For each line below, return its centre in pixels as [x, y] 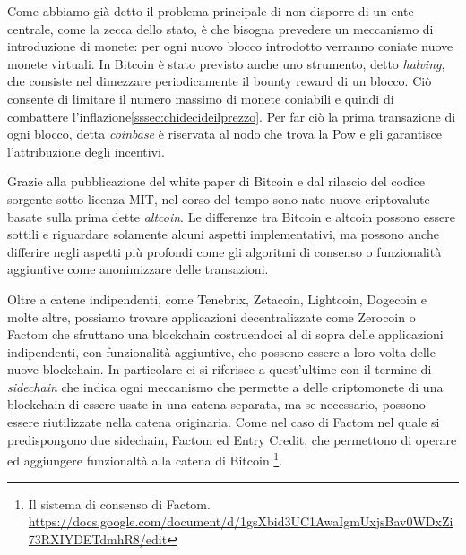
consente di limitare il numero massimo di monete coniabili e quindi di [201, 98]
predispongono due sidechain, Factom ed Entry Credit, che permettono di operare [232, 439]
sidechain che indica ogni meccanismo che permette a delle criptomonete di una [225, 386]
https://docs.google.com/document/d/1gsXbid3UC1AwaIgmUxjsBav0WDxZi [241, 521]
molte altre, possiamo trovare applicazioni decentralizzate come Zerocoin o [211, 316]
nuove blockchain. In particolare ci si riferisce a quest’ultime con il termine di [220, 369]
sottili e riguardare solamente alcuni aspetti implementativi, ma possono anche [223, 234]
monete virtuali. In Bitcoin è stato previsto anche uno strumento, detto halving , [226, 63]
